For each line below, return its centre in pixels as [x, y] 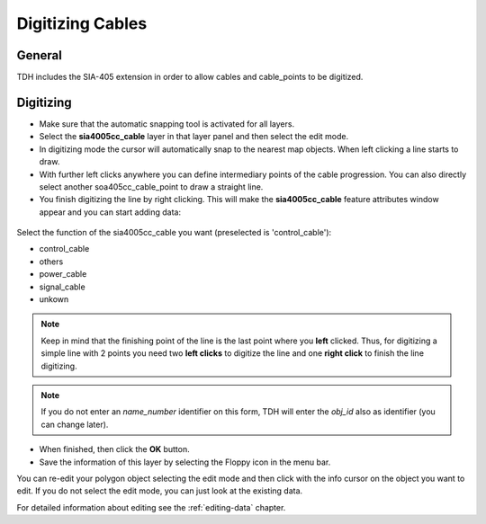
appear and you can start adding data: [110, 212]
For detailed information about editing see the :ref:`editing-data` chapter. [151, 507]
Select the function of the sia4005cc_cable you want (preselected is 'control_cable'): [174, 233]
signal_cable [62, 287]
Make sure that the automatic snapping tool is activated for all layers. [167, 124]
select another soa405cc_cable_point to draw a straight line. [151, 187]
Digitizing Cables [82, 23]
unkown [54, 299]
